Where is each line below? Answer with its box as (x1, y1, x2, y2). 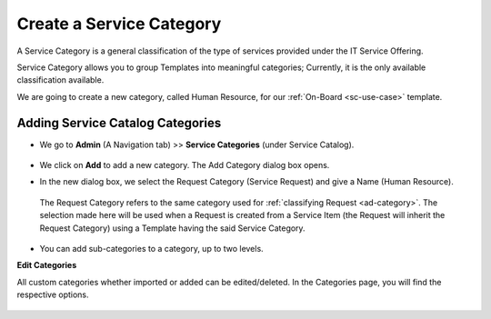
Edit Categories (16, 260, 77, 271)
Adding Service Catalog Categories (16, 115, 222, 131)
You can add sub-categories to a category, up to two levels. (39, 243, 264, 254)
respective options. (16, 289, 90, 300)
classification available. (16, 75, 105, 85)
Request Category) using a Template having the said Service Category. (39, 223, 306, 234)
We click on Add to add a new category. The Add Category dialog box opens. (39, 160, 330, 171)
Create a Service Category (16, 14, 222, 34)
